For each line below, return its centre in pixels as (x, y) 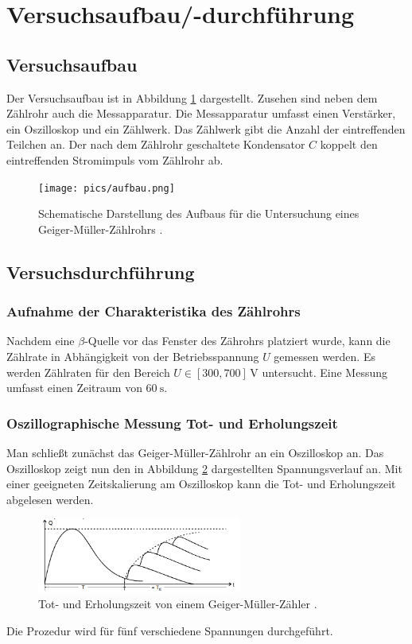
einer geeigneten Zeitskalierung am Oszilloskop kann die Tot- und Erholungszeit (201, 484)
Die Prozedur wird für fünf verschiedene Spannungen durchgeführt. (170, 630)
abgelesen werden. (50, 499)
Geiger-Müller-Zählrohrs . (101, 229)
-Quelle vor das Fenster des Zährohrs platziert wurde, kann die (237, 341)
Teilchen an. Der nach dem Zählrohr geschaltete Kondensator (156, 144)
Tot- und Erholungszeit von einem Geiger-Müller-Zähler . (178, 604)
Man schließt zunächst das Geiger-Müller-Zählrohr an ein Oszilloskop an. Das (195, 452)
